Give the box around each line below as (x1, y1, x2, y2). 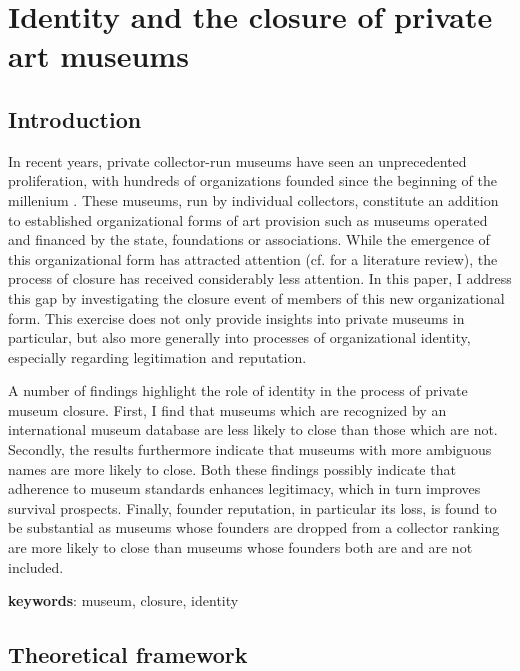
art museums (8, 35, 189, 76)
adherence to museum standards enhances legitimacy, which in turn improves (8, 478, 481, 499)
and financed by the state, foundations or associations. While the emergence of (8, 229, 490, 250)
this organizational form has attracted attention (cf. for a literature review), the (8, 248, 498, 269)
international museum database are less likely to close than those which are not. (8, 419, 498, 440)
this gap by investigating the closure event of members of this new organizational (8, 287, 505, 308)
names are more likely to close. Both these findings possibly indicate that (8, 458, 456, 479)
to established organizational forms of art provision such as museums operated (8, 209, 488, 230)
